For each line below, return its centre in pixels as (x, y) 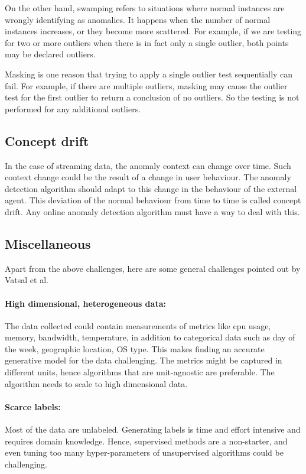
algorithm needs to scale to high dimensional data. (96, 383)
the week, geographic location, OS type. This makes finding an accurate (135, 348)
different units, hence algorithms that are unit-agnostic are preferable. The (140, 372)
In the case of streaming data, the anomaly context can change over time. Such (148, 165)
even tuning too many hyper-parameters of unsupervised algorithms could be (144, 452)
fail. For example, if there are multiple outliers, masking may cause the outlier (146, 85)
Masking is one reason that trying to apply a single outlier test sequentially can (149, 74)
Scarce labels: (33, 406)
